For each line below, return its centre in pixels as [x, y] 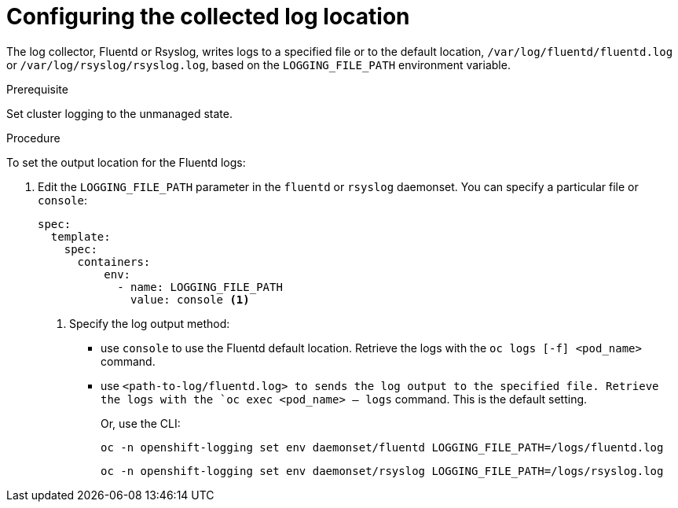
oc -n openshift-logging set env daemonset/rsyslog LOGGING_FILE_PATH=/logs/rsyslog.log [382, 471]
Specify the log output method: [150, 323]
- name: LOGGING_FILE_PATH [200, 287]
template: [81, 236]
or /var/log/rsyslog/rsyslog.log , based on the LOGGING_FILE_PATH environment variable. [258, 64]
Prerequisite [37, 89]
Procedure [33, 138]
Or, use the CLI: [141, 423]
